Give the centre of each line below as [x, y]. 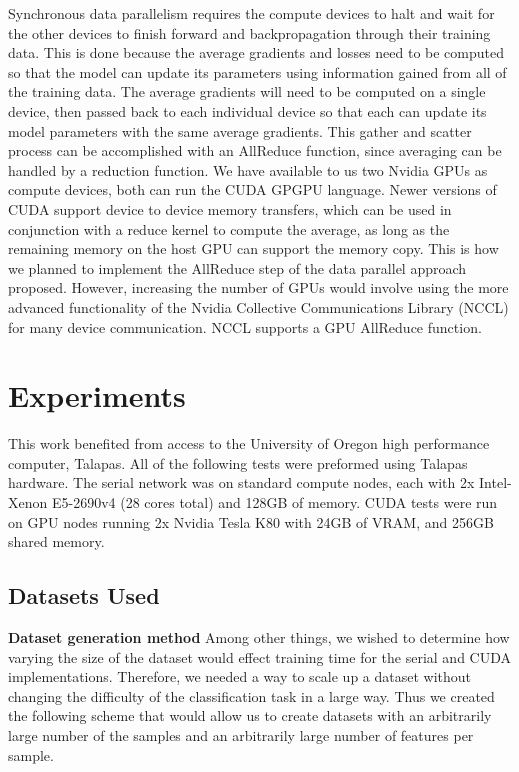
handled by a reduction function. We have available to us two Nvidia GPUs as [248, 169]
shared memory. [56, 541]
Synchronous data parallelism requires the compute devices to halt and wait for [251, 13]
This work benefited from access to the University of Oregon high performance [249, 443]
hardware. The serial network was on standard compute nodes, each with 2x [241, 482]
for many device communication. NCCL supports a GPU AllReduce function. [245, 326]
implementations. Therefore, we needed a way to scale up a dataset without [240, 676]
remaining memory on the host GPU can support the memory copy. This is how [253, 248]
